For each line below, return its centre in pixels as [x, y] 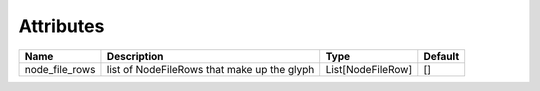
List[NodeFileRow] [369, 69]
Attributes [61, 26]
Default [441, 56]
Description [135, 56]
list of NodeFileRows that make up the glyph [210, 69]
